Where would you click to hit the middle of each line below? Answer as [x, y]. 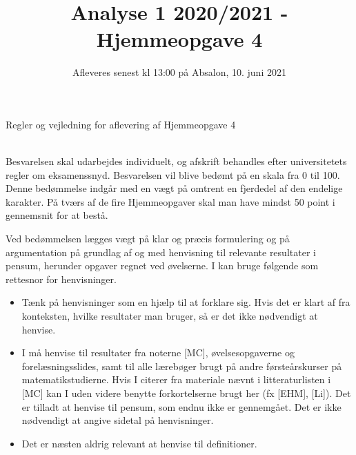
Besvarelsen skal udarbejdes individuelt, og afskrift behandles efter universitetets [176, 161]
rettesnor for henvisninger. [61, 279]
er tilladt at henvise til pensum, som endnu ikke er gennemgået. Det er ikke [181, 406]
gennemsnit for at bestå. [57, 215]
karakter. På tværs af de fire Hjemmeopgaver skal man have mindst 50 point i [170, 201]
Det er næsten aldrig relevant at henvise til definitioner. [139, 443]
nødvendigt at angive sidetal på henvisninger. [118, 420]
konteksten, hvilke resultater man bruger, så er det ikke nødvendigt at [170, 316]
